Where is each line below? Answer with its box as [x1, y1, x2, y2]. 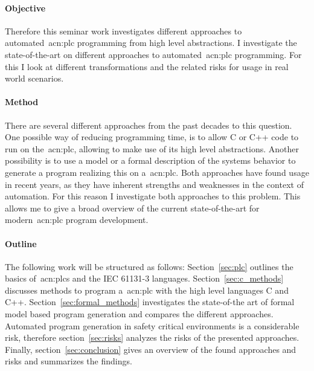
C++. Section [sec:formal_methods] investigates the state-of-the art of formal [5, 295, 295, 308]
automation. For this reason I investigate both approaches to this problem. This [5, 190, 301, 202]
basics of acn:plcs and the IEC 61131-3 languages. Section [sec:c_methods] [5, 272, 284, 285]
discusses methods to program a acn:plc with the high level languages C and [5, 283, 289, 296]
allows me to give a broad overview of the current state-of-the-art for [5, 201, 260, 214]
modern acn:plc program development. [5, 213, 149, 226]
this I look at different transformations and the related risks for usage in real [5, 60, 289, 73]
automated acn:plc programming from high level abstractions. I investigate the [5, 36, 297, 49]
